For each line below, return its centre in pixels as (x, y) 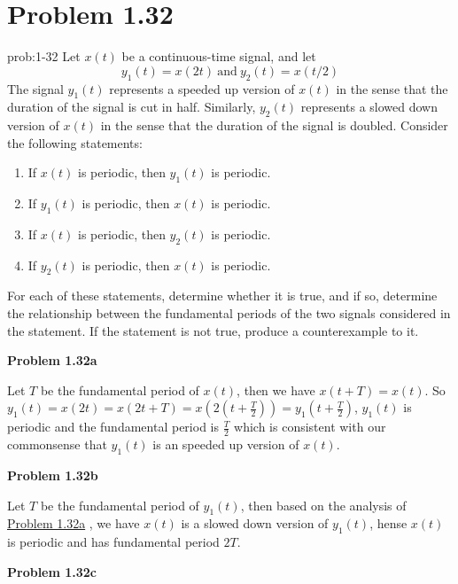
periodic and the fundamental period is (113, 427)
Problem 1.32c (52, 571)
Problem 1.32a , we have (74, 523)
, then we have (276, 389)
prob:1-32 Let (44, 56)
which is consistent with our (310, 427)
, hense (388, 523)
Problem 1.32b (53, 475)
